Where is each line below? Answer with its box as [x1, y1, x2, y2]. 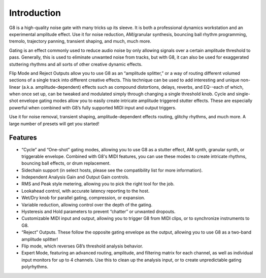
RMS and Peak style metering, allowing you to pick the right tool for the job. [21, 181, 175, 187]
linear [9, 84, 21, 90]
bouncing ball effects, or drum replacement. [21, 160, 111, 166]
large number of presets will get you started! [9, 121, 100, 127]
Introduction [9, 7, 61, 18]
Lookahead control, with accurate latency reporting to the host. [21, 188, 150, 194]
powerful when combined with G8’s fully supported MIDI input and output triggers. [9, 104, 177, 110]
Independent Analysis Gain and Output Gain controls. [21, 174, 130, 180]
